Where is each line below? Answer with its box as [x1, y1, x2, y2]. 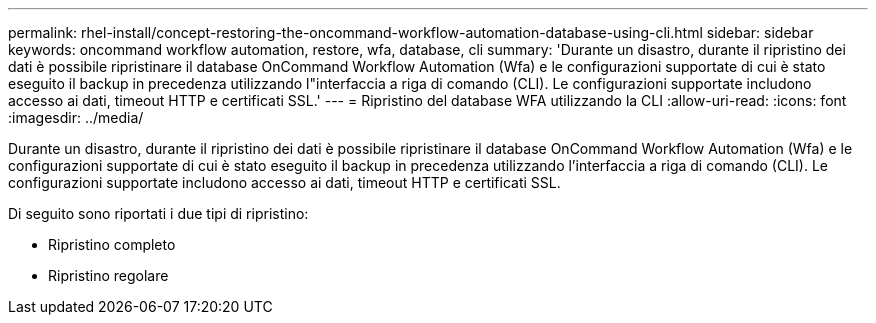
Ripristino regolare [48, 267, 169, 284]
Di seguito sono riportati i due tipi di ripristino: [8, 205, 309, 222]
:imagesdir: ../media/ [8, 109, 144, 126]
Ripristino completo [48, 236, 176, 253]
